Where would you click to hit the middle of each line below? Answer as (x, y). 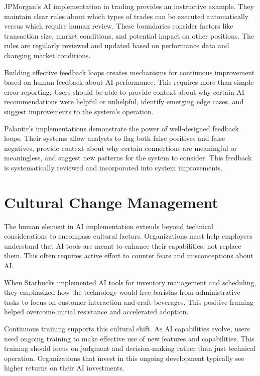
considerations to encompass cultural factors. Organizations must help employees (128, 236)
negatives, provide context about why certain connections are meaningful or (120, 148)
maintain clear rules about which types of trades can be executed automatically (126, 16)
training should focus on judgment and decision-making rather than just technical (130, 348)
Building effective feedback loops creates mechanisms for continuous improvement (129, 72)
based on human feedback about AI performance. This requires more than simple (129, 82)
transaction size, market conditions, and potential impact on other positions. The (129, 35)
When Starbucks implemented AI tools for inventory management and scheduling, (130, 282)
